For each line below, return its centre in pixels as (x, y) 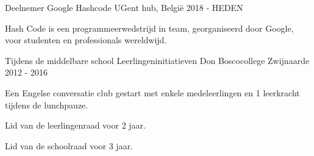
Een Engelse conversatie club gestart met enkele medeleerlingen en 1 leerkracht (152, 92)
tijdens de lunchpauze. (47, 105)
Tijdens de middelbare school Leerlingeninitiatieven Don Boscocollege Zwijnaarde (157, 60)
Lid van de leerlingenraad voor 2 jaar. (75, 125)
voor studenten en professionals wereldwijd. (86, 40)
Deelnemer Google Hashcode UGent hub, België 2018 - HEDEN (124, 7)
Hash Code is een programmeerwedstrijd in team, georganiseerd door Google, (149, 28)
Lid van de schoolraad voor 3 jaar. (69, 145)
